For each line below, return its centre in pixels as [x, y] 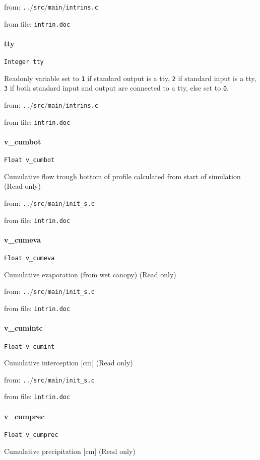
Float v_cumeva [29, 258]
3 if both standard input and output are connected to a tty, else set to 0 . [116, 88]
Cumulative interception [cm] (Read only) [69, 363]
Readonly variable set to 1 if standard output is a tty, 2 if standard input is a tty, [130, 78]
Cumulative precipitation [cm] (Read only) [70, 451]
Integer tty [24, 62]
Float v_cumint [29, 347]
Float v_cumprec [31, 435]
